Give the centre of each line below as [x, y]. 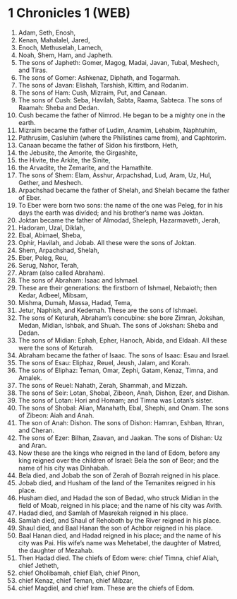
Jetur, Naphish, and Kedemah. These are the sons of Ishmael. [108, 310]
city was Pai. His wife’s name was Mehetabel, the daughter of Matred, [120, 542]
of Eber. [30, 197]
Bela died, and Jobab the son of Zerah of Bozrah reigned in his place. [119, 475]
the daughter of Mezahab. [56, 550]
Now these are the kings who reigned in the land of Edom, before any [119, 453]
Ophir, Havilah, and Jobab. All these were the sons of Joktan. [107, 242]
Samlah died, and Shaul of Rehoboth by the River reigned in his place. [120, 520]
